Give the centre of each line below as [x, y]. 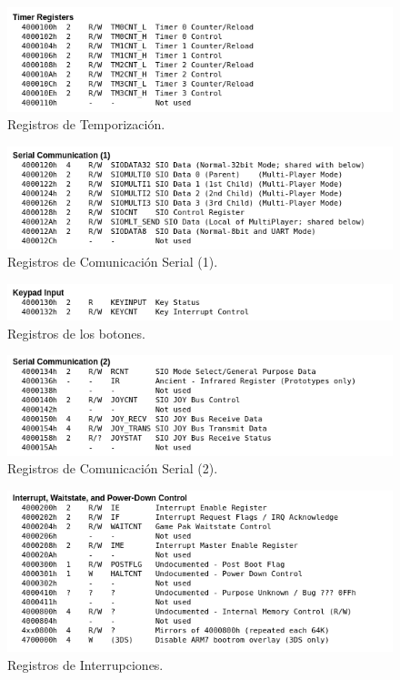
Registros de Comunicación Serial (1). [113, 262]
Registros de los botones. [76, 333]
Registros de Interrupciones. [85, 664]
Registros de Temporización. [86, 124]
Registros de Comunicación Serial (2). [113, 468]
